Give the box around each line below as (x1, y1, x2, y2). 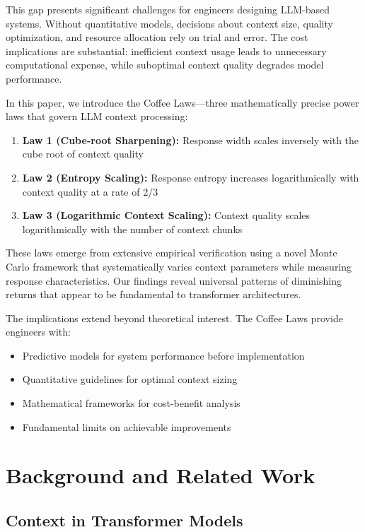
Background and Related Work (6, 461, 315, 490)
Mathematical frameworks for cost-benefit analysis (22, 396, 241, 410)
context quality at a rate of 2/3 (22, 184, 158, 199)
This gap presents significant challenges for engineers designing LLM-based (6, 2, 330, 16)
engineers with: (6, 324, 71, 339)
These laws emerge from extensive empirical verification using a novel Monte (6, 245, 337, 260)
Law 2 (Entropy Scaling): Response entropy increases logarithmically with (22, 170, 359, 184)
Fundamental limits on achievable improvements (22, 419, 231, 434)
